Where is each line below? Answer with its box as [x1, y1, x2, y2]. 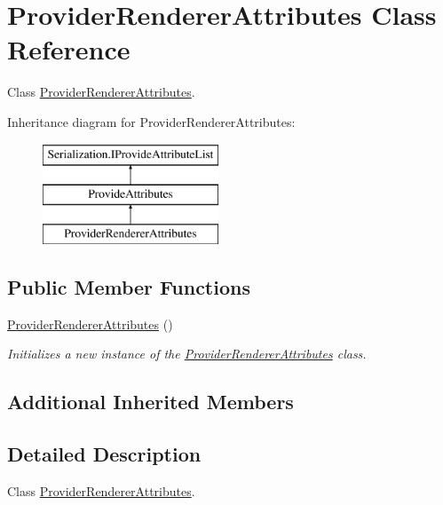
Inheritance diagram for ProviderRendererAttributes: [7, 112, 296, 130]
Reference [7, 31, 131, 67]
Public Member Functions [7, 272, 250, 300]
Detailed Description [7, 440, 202, 468]
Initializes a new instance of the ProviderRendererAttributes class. [7, 344, 367, 363]
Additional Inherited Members [7, 388, 294, 415]
